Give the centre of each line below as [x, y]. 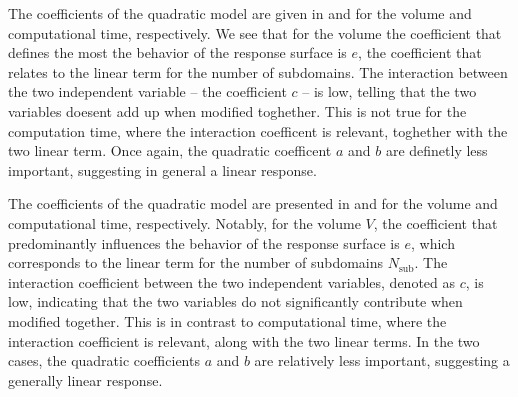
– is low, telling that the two [389, 91]
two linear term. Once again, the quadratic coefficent [170, 150]
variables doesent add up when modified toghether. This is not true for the [237, 110]
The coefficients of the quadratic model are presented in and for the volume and [253, 203]
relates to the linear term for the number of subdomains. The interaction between [258, 71]
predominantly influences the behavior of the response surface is [204, 242]
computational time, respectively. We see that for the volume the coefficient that [255, 32]
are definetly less [436, 150]
